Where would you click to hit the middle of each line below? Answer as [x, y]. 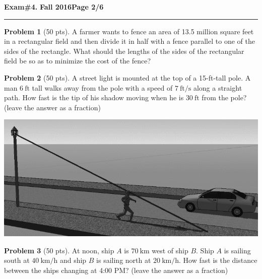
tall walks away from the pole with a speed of [102, 87]
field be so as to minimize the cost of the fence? [78, 61]
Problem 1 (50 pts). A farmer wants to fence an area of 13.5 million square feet [129, 31]
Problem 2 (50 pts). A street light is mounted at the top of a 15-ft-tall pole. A [127, 77]
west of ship [170, 250]
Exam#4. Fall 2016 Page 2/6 [54, 7]
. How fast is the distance [218, 260]
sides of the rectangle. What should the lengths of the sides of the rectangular [124, 51]
